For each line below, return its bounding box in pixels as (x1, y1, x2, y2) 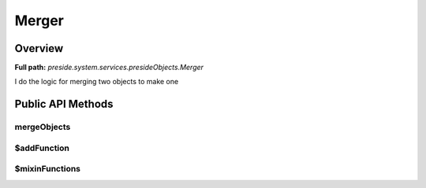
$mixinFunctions (14, 164, 81, 175)
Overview (14, 42, 64, 55)
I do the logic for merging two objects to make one (14, 77, 179, 87)
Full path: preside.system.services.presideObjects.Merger (14, 63, 204, 72)
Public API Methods (14, 98, 114, 111)
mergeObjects (14, 122, 71, 133)
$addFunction (14, 142, 70, 153)
